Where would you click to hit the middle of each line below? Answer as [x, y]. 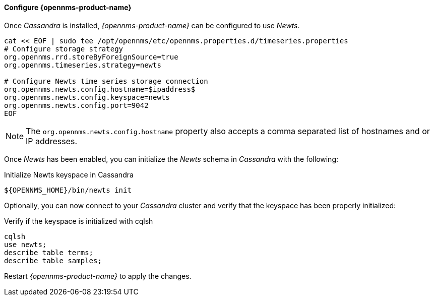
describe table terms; [49, 252]
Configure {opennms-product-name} [68, 7]
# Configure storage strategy [64, 49]
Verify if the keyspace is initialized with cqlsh [79, 221]
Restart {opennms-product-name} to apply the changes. [98, 276]
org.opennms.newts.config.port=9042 [76, 105]
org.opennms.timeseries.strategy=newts [83, 65]
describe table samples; [53, 260]
